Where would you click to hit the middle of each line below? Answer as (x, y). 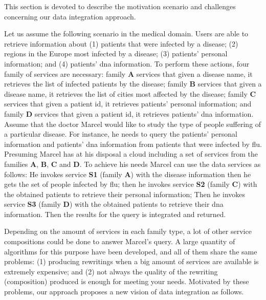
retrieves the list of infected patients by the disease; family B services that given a (133, 84)
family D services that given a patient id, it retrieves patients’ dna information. (129, 113)
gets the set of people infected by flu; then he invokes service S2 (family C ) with (131, 184)
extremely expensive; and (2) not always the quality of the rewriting (111, 271)
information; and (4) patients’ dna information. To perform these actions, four (127, 63)
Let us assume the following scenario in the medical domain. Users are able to (126, 34)
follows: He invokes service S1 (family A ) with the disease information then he (128, 174)
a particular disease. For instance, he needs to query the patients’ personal (121, 134)
